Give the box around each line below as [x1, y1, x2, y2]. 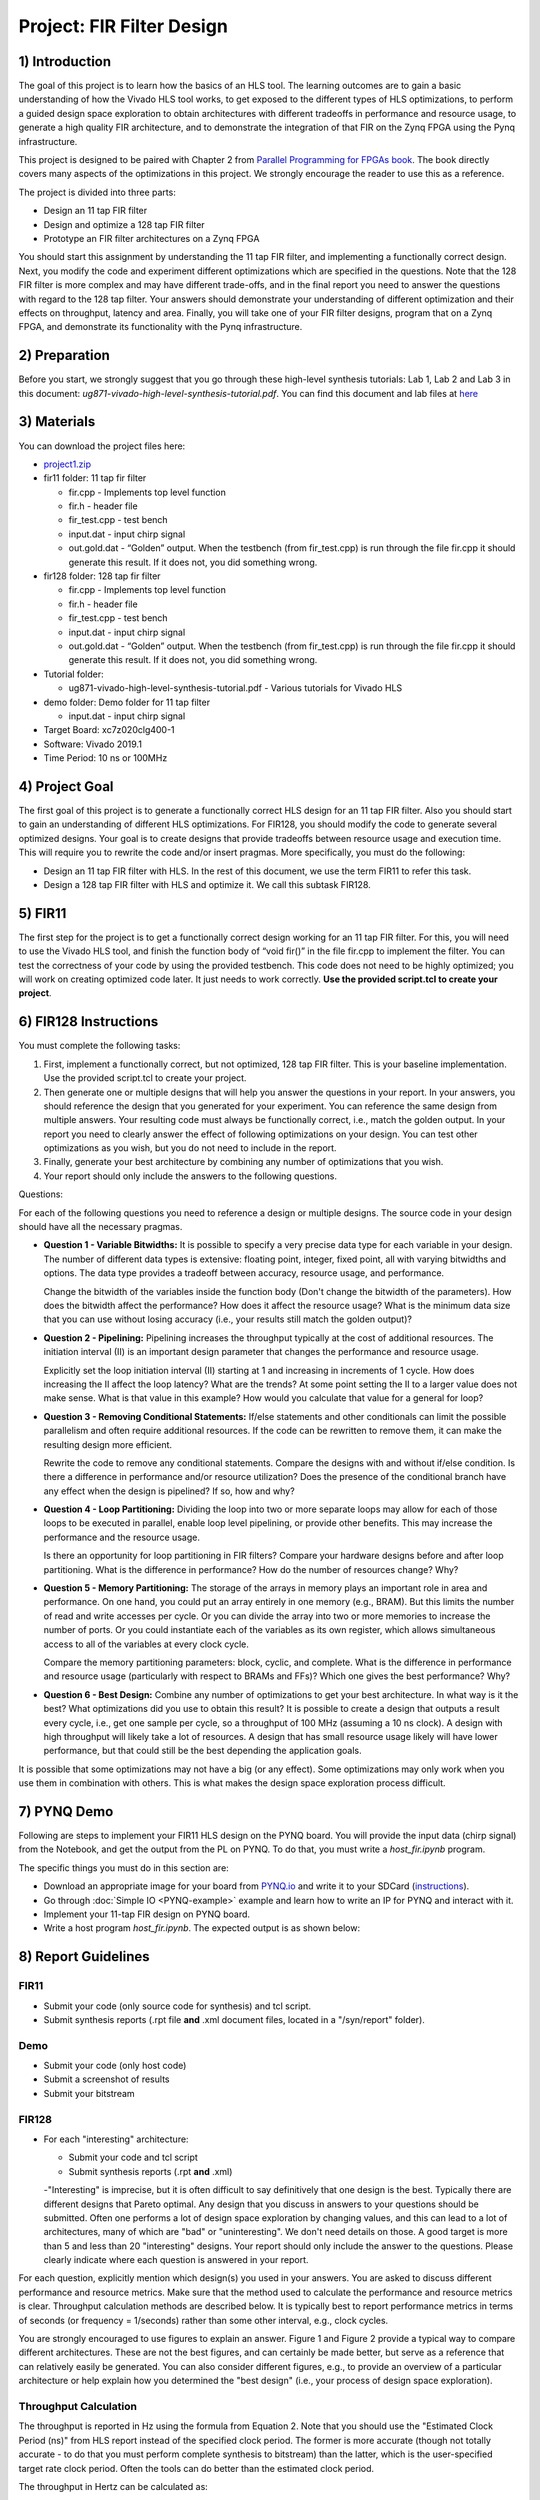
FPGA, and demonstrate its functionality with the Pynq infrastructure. [18, 321, 303, 333]
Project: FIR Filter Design [18, 15, 229, 37]
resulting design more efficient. [43, 1438, 173, 1450]
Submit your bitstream [43, 2087, 135, 2099]
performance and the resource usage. [43, 1531, 200, 1543]
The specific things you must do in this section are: [18, 1861, 229, 1874]
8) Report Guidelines [18, 1948, 150, 1965]
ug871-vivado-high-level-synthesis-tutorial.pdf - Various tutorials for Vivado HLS [68, 682, 403, 694]
